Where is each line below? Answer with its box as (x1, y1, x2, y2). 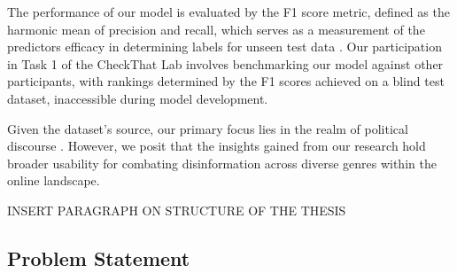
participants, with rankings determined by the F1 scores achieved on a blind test (7, 72, 445, 90)
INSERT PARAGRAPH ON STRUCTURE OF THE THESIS (7, 200, 346, 219)
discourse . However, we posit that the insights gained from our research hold (7, 136, 426, 155)
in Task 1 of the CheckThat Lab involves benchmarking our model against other (7, 54, 444, 73)
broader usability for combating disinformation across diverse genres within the (7, 153, 437, 172)
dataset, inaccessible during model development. (7, 89, 268, 107)
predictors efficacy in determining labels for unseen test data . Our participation (7, 37, 442, 56)
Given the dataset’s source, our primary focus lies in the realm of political (7, 119, 408, 137)
